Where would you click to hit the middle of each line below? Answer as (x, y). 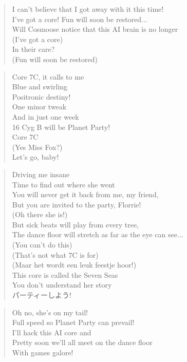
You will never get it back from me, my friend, (85, 194)
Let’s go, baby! (35, 157)
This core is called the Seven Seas (65, 274)
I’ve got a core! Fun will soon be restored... (80, 19)
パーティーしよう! (42, 295)
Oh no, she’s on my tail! (50, 312)
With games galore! (43, 352)
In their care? (33, 49)
